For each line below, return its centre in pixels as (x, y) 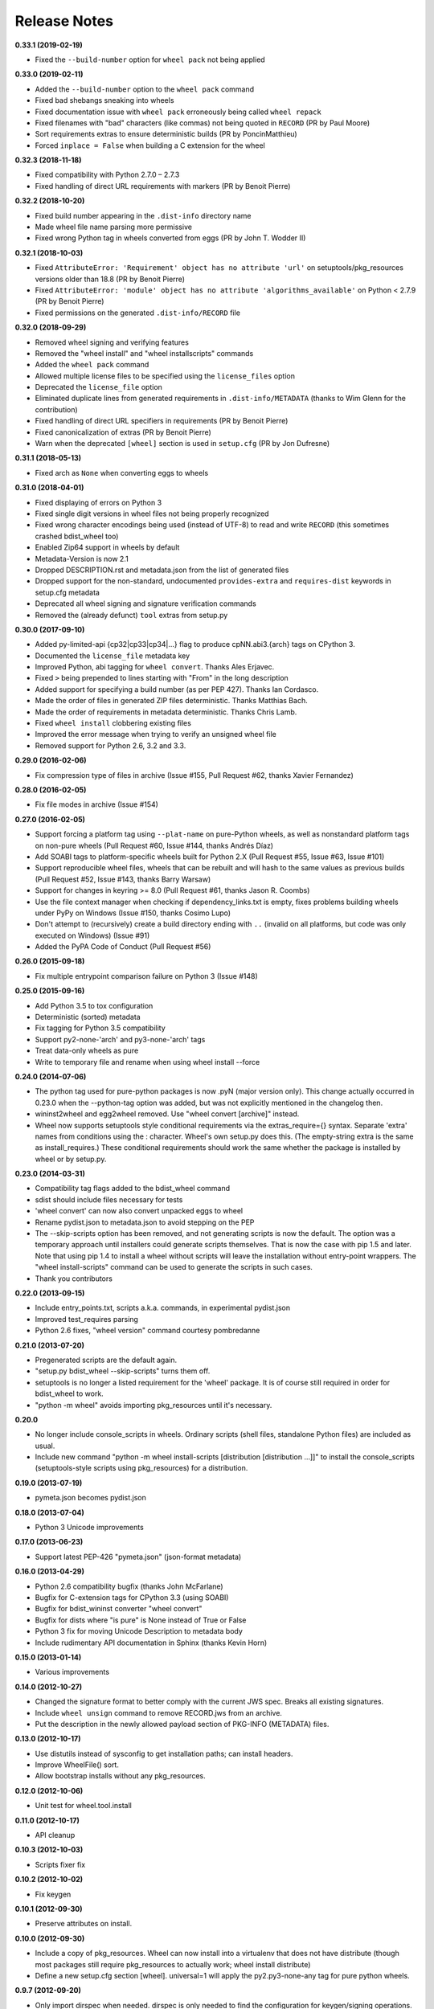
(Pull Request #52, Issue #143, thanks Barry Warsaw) (123, 879)
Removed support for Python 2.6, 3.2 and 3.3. (111, 745)
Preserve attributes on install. (84, 1924)
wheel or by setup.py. (71, 1159)
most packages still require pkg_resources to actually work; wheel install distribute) (173, 1964)
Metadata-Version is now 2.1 (82, 559)
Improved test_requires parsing (86, 1319)
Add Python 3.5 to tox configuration (94, 1005)
